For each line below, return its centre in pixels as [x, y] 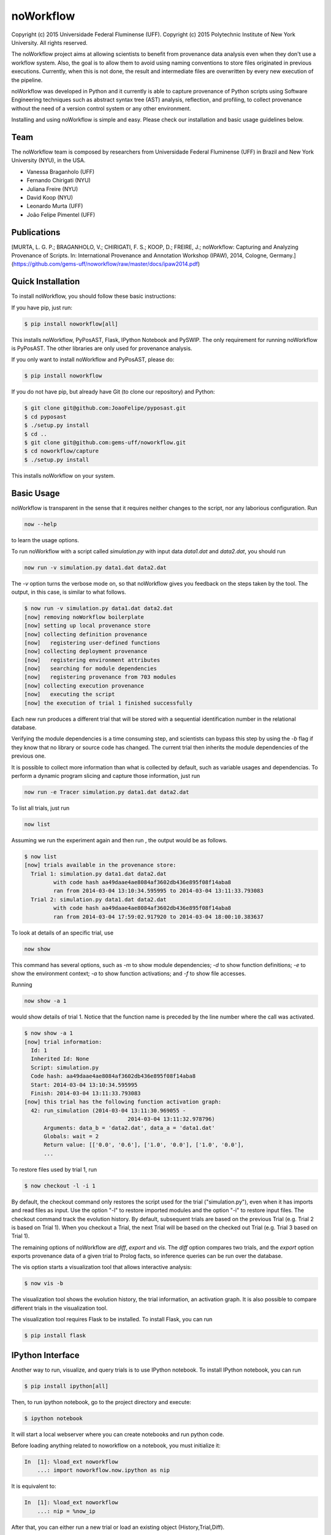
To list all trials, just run [40, 808]
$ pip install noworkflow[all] [71, 324]
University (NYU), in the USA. [48, 160]
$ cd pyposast [45, 417]
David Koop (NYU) [50, 197]
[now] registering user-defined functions [92, 643]
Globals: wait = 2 [71, 1136]
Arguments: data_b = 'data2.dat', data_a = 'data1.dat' [129, 1128]
